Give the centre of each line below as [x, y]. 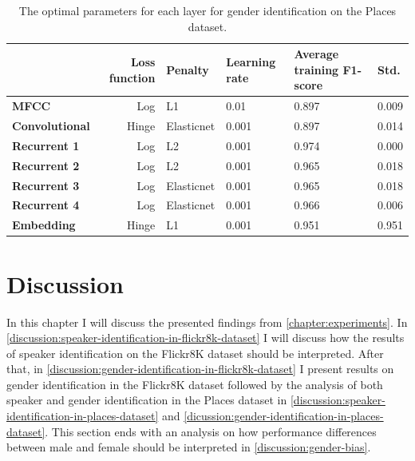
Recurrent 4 [46, 205]
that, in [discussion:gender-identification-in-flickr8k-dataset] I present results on [200, 369]
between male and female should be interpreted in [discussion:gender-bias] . [189, 447]
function [132, 77]
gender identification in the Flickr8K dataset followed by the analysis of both [195, 384]
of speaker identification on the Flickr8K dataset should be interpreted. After [195, 353]
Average [316, 54]
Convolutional [51, 126]
